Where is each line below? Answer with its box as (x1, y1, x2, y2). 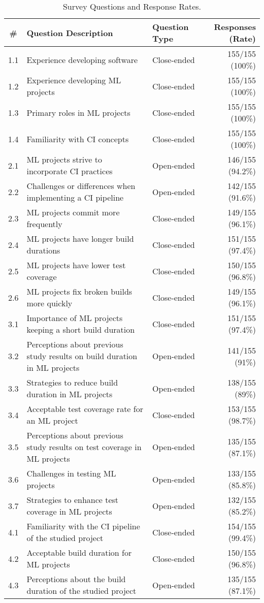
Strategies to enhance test (26, 494, 119, 505)
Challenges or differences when (26, 180, 136, 192)
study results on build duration (26, 350, 138, 362)
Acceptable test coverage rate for (26, 403, 143, 415)
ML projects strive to (26, 153, 102, 165)
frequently (26, 218, 62, 230)
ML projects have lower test (26, 259, 126, 271)
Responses (214, 21, 256, 33)
